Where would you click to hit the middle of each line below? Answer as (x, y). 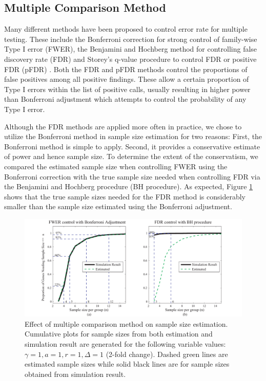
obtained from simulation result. (75, 374)
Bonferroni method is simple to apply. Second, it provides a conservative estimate (132, 146)
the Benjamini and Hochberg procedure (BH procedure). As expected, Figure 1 (129, 186)
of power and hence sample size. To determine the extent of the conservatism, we (131, 156)
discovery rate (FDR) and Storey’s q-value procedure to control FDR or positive (130, 59)
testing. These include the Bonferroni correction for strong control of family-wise (131, 39)
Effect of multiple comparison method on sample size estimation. (126, 323)
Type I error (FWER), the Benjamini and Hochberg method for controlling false (131, 49)
